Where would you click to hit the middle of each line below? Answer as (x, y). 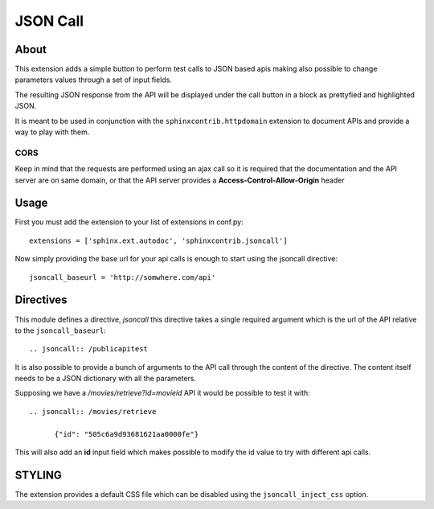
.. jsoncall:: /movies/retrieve (93, 411)
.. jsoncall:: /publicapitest (89, 349)
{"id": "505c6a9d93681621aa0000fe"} (127, 434)
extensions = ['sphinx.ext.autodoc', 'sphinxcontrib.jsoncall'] (159, 240)
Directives (41, 300)
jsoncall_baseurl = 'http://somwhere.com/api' (123, 277)
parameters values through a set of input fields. (94, 80)
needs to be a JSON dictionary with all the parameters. (106, 379)
